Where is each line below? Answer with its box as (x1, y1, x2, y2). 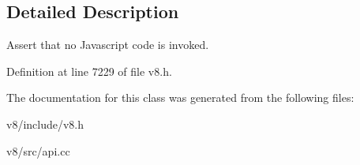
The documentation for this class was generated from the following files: (6, 89, 354, 106)
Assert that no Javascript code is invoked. (6, 36, 209, 53)
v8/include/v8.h (6, 115, 84, 132)
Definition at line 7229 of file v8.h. (6, 62, 172, 79)
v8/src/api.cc (6, 142, 70, 159)
